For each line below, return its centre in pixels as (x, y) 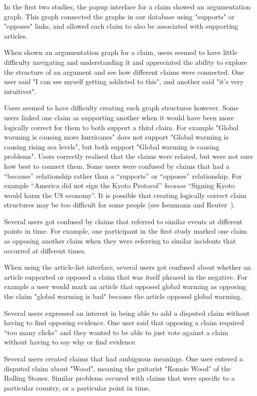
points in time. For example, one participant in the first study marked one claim (126, 231)
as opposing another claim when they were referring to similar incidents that (120, 241)
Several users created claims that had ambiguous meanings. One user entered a (124, 358)
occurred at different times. (45, 250)
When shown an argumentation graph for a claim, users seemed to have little (121, 52)
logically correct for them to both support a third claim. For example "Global (121, 127)
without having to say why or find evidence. (70, 342)
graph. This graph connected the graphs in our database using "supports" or (119, 16)
